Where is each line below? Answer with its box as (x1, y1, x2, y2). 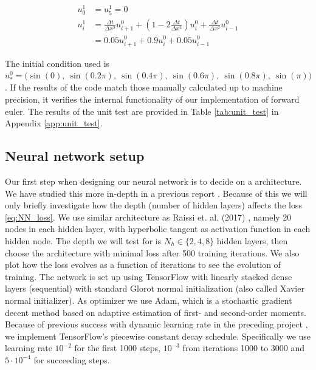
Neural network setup (5, 146, 145, 165)
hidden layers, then (216, 235, 288, 247)
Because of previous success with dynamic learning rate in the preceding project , (5, 318, 308, 331)
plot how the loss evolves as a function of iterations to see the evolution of (5, 258, 281, 271)
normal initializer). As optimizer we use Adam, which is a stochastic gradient (5, 293, 292, 306)
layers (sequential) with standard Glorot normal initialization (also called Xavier (5, 282, 304, 295)
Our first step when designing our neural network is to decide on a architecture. (5, 175, 302, 188)
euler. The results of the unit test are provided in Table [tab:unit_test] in (5, 104, 279, 117)
